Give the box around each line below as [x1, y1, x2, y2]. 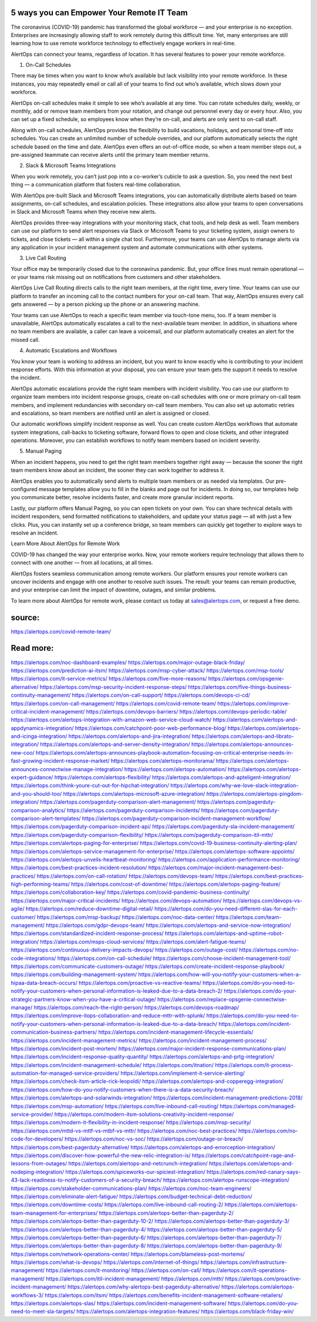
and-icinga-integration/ [11, 733, 68, 740]
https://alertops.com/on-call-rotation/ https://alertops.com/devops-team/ [36, 872, 214, 879]
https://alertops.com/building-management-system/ [11, 971, 137, 978]
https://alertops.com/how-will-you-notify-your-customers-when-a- [138, 971, 302, 978]
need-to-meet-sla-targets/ [11, 1308, 76, 1315]
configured [11, 486, 38, 493]
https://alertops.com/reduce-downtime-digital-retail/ [25, 905, 154, 913]
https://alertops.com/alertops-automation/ [124, 765, 227, 772]
